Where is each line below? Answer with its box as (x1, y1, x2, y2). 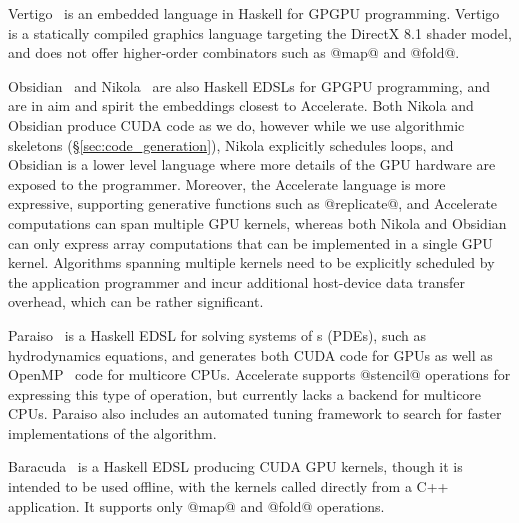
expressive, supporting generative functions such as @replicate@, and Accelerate (8, 193, 498, 214)
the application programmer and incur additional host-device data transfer (8, 271, 466, 292)
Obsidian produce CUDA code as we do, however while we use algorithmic (8, 114, 465, 135)
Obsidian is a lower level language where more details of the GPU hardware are (8, 154, 496, 175)
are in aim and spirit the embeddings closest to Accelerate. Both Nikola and (8, 95, 474, 116)
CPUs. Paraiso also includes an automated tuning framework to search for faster (8, 403, 502, 424)
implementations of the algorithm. (8, 422, 217, 443)
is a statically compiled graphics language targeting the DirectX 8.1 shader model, (8, 22, 512, 43)
